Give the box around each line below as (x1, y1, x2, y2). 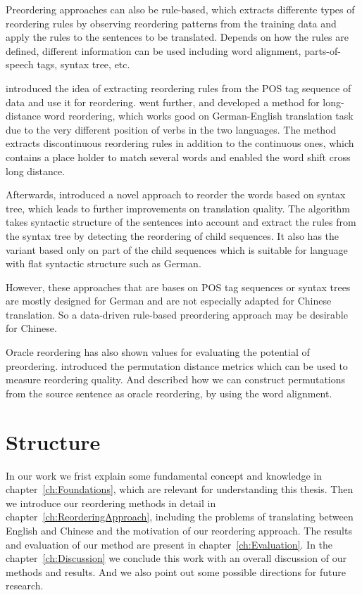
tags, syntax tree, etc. (37, 57, 130, 72)
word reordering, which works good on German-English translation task (44, 108, 354, 123)
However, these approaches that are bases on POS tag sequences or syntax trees (6, 279, 351, 294)
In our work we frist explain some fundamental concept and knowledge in (6, 468, 323, 482)
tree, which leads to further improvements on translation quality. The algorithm (6, 200, 350, 215)
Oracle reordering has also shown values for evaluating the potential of (6, 345, 310, 359)
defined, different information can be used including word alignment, (6, 43, 301, 58)
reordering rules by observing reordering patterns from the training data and (6, 15, 337, 30)
